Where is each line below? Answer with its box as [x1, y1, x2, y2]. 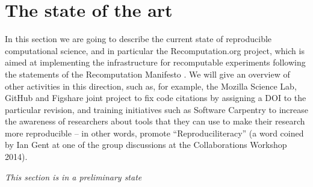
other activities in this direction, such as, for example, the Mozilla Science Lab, [5, 79, 297, 92]
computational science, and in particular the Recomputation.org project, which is [5, 44, 305, 57]
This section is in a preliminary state [5, 170, 142, 183]
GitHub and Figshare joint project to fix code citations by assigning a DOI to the [5, 91, 306, 104]
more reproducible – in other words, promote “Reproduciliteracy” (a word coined [5, 126, 304, 139]
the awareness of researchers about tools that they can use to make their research [5, 115, 305, 127]
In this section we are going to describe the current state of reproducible [5, 32, 272, 45]
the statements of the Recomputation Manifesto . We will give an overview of [5, 67, 290, 80]
